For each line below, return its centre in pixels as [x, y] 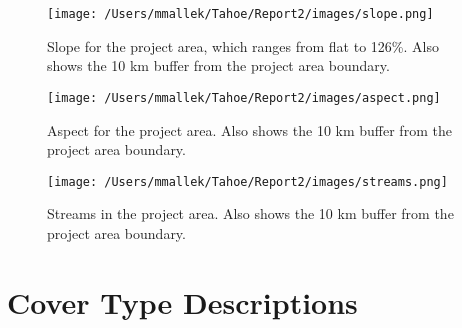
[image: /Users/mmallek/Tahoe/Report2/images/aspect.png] [244, 97]
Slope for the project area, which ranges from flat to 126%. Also [243, 45]
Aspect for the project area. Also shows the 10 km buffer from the [249, 129]
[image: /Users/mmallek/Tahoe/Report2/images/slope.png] [240, 14]
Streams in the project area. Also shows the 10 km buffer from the [250, 213]
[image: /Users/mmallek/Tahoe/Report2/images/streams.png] [247, 181]
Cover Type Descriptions [182, 301]
